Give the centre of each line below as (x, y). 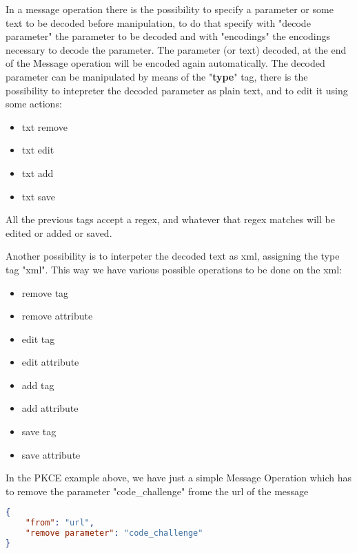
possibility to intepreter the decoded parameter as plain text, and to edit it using (177, 90)
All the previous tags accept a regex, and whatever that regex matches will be (170, 219)
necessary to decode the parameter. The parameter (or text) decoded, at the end (176, 49)
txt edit (38, 150)
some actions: (34, 104)
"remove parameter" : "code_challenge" (114, 533)
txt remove (44, 126)
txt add (38, 173)
